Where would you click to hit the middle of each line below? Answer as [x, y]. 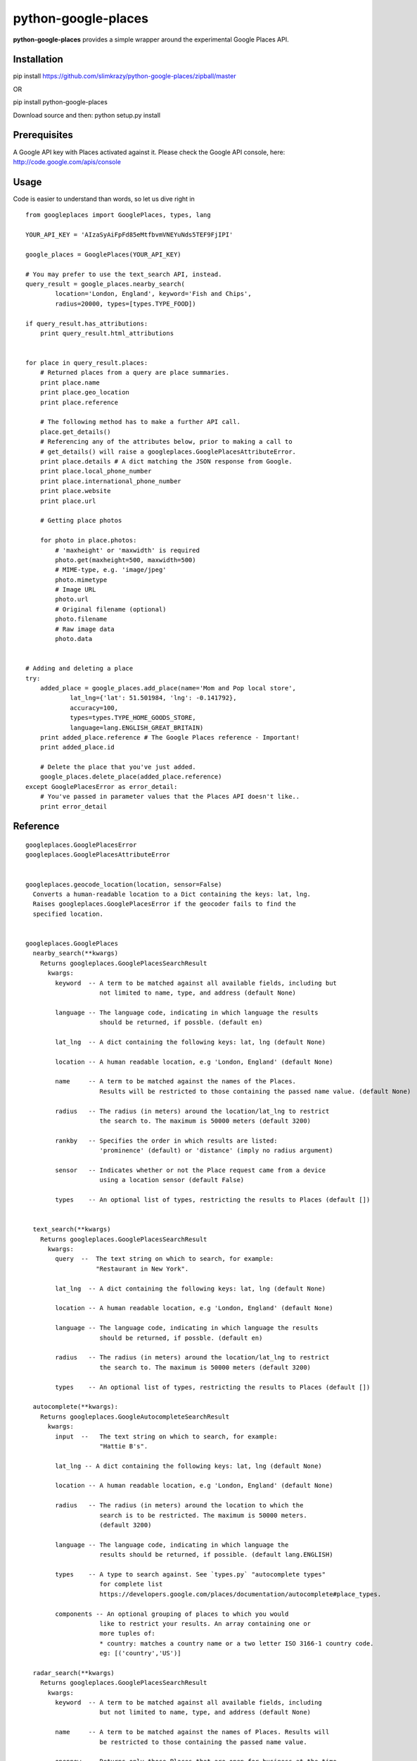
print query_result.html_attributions [107, 333]
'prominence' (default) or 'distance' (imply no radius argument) [216, 1151]
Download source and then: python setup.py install [87, 115]
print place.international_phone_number [111, 481]
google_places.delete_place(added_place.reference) [131, 777]
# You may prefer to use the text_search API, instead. [124, 274]
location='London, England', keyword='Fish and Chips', [154, 294]
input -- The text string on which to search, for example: [166, 1436]
